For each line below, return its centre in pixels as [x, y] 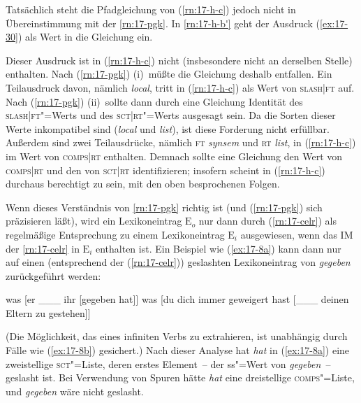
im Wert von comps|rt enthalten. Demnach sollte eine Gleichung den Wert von [174, 156]
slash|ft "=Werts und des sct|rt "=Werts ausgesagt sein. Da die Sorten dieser [171, 115]
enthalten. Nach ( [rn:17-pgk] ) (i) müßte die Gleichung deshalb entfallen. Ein [169, 74]
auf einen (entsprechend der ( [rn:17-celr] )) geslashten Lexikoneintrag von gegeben [178, 262]
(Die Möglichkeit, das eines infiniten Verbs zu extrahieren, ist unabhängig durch [177, 336]
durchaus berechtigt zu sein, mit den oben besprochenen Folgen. [143, 184]
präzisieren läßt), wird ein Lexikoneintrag [94, 221]
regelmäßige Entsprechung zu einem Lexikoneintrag [115, 234]
